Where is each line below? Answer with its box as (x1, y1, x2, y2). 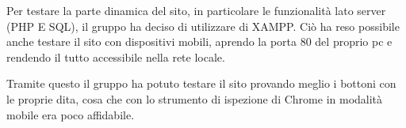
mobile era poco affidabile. (6, 106, 135, 122)
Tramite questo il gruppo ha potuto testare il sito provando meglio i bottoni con (6, 75, 396, 92)
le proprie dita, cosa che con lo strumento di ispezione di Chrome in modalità (6, 90, 383, 107)
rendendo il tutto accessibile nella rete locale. (6, 48, 225, 65)
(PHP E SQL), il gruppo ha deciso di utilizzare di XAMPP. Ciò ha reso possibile (6, 17, 400, 34)
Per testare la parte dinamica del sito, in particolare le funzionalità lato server (6, 2, 386, 18)
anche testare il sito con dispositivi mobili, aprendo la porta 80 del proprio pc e (6, 33, 393, 50)
